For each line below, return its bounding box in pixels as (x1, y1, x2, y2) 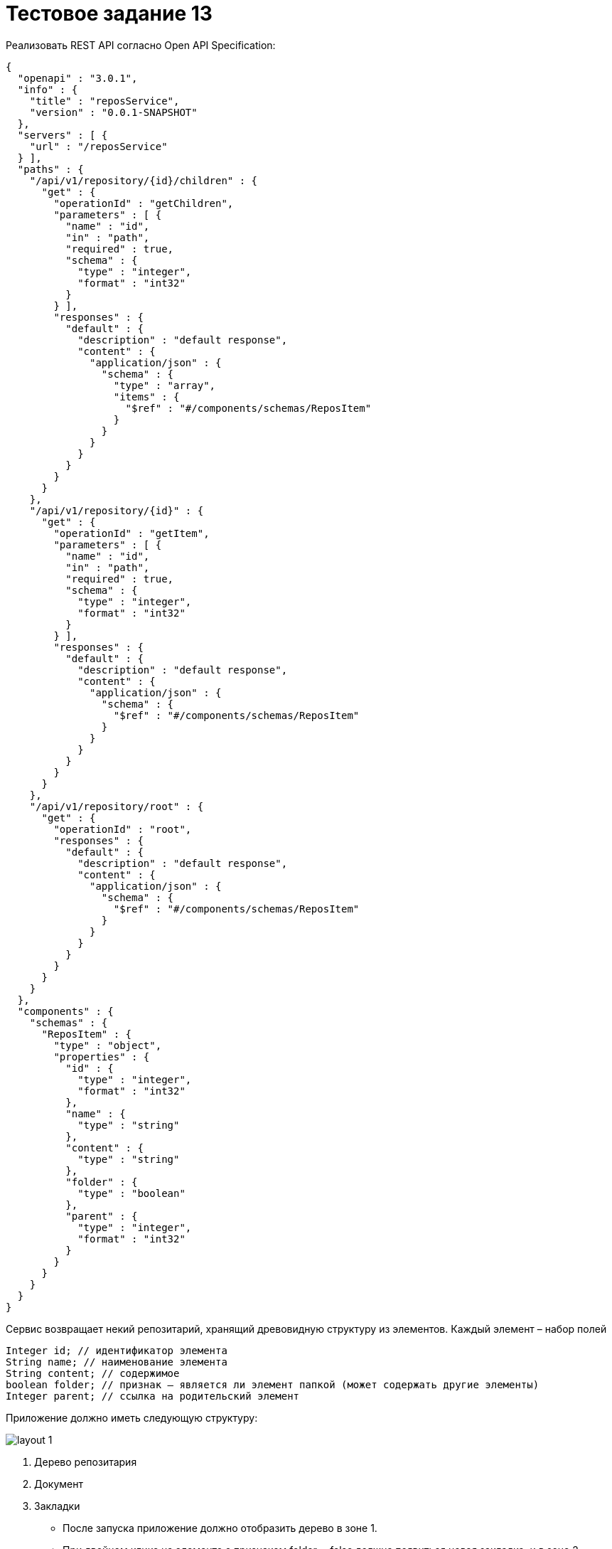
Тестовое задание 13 (6, 1, 213, 26)
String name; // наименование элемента (6, 1356, 227, 1368)
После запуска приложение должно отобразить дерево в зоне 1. (63, 1521, 377, 1534)
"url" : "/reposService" (29, 140, 168, 152)
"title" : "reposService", (29, 95, 180, 107)
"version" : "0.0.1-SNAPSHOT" (29, 106, 198, 118)
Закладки (34, 1499, 80, 1512)
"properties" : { (53, 1050, 150, 1063)
